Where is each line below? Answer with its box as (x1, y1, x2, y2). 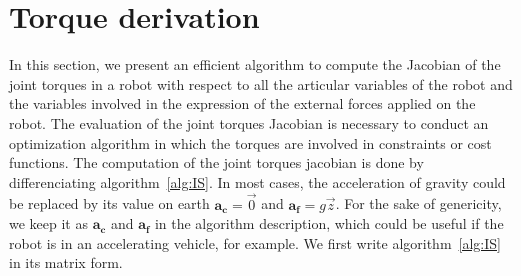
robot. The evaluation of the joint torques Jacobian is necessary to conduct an (9, 112, 489, 133)
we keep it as (9, 213, 88, 234)
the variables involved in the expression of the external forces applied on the (9, 93, 476, 114)
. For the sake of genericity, (335, 193, 502, 214)
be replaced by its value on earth (9, 193, 210, 214)
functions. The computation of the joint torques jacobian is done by (9, 152, 424, 173)
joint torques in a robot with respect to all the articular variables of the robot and (9, 73, 513, 94)
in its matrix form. (9, 252, 123, 273)
